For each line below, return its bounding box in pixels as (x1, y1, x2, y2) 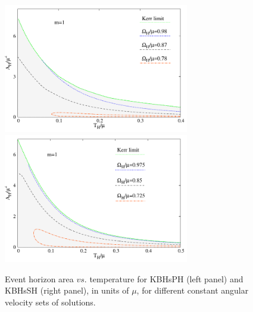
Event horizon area (5, 272, 74, 285)
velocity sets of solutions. (5, 295, 96, 308)
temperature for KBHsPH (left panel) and (89, 272, 243, 285)
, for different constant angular (136, 284, 249, 297)
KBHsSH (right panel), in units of (5, 284, 129, 297)
